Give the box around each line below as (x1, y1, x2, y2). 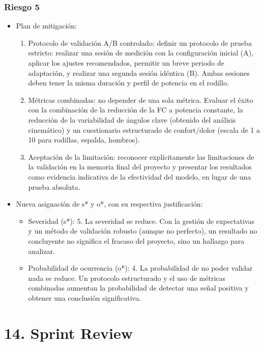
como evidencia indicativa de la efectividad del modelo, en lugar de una (28, 171, 251, 182)
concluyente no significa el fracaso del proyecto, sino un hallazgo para (28, 235, 245, 246)
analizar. (28, 245, 55, 256)
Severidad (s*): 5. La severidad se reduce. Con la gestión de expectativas (28, 215, 254, 226)
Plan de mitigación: (16, 20, 77, 31)
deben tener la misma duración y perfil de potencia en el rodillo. (28, 77, 229, 88)
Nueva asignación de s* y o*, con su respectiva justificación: (16, 198, 203, 209)
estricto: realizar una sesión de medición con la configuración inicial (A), (28, 47, 254, 58)
